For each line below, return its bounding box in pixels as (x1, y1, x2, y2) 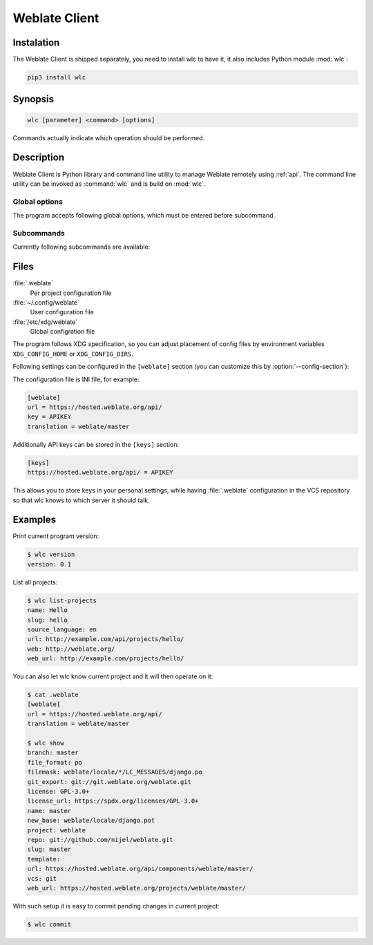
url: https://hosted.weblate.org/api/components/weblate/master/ (27, 865, 254, 873)
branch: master (27, 749, 79, 756)
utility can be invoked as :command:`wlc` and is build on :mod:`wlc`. (12, 180, 207, 188)
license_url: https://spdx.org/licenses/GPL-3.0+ (27, 797, 199, 805)
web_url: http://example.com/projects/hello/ (27, 655, 184, 662)
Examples (12, 514, 57, 526)
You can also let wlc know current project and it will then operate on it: (12, 672, 213, 680)
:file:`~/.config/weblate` (12, 298, 79, 307)
